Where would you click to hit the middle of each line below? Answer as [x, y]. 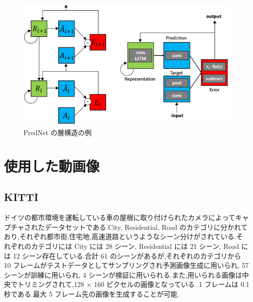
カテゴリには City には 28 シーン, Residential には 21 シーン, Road [135, 246]
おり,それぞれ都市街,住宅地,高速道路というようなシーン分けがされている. [120, 236]
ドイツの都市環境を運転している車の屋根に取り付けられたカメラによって [120, 217]
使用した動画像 [52, 166]
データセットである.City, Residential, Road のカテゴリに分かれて [146, 227]
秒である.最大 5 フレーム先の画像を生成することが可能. [92, 293]
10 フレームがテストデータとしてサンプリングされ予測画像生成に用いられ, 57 [126, 265]
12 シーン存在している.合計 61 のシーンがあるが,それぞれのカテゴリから [127, 255]
